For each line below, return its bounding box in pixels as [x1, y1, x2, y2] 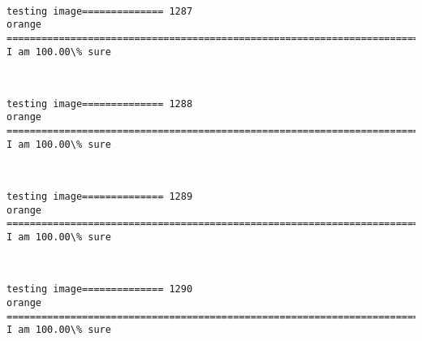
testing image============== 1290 [6, 283, 193, 296]
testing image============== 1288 [6, 97, 193, 110]
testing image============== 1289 [6, 191, 193, 203]
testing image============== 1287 [6, 5, 193, 17]
